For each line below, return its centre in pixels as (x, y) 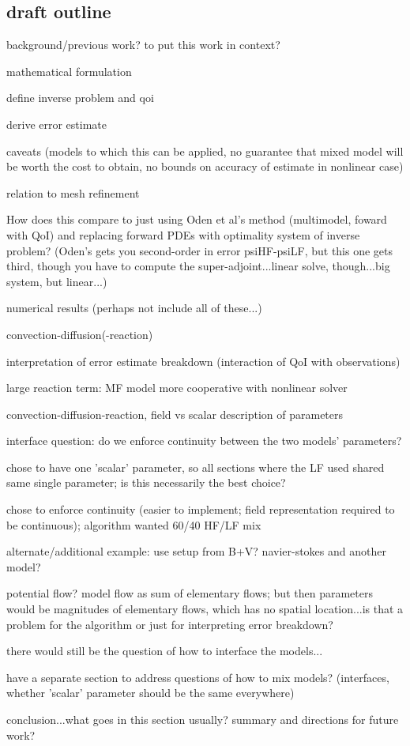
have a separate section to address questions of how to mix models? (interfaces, (198, 677)
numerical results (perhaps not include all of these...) (134, 308)
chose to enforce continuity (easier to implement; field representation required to (201, 509)
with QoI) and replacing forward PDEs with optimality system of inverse (183, 234)
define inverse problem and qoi (80, 98)
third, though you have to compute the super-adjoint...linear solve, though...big (198, 266)
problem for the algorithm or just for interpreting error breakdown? (170, 624)
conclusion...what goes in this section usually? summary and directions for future (203, 720)
